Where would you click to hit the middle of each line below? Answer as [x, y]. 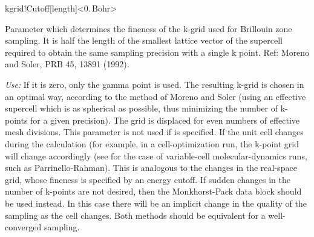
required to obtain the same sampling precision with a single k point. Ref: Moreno [157, 52]
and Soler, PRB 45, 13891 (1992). [67, 64]
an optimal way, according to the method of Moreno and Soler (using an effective [155, 96]
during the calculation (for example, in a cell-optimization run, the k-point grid [152, 143]
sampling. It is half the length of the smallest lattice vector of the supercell [144, 40]
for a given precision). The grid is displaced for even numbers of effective [165, 120]
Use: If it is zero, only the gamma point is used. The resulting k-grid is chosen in [155, 84]
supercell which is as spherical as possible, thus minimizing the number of [142, 108]
